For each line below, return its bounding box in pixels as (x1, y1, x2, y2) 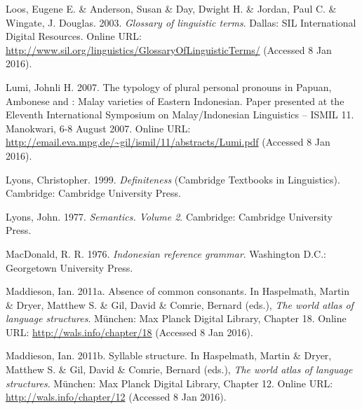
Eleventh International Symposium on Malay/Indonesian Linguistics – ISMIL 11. (6, 107, 354, 122)
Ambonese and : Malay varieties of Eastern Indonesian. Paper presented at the (6, 93, 344, 108)
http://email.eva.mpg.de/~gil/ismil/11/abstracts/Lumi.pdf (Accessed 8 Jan (6, 134, 330, 149)
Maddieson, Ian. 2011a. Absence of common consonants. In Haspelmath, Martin (6, 284, 350, 298)
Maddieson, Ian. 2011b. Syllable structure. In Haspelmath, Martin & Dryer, (6, 348, 332, 363)
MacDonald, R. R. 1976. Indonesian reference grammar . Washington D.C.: (6, 246, 326, 261)
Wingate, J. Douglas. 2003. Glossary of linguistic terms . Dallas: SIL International (6, 15, 356, 29)
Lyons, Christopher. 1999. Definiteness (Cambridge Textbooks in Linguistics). (6, 172, 340, 186)
